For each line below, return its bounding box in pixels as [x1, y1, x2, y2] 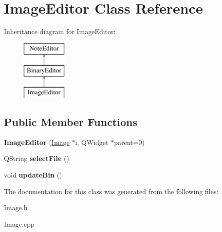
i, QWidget [75, 137, 109, 147]
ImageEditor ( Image [4, 137, 70, 147]
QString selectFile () [4, 153, 69, 163]
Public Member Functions [4, 114, 137, 129]
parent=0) [114, 137, 145, 147]
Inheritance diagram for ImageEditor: [4, 26, 116, 36]
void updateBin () [4, 170, 62, 180]
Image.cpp [4, 218, 35, 229]
